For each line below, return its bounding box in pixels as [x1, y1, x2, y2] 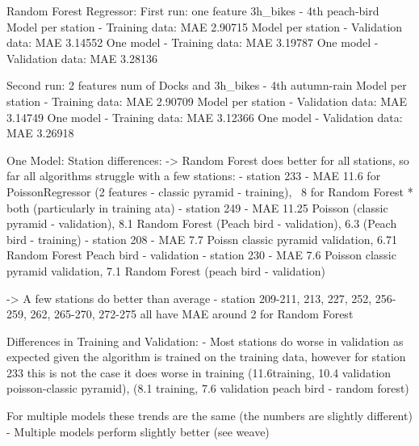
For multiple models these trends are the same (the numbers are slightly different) [6, 407, 413, 424]
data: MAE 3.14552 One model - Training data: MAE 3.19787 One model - [6, 34, 379, 51]
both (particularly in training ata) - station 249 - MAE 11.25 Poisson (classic [6, 199, 388, 216]
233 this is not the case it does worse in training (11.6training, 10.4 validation [6, 364, 392, 381]
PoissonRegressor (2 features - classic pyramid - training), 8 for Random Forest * [6, 183, 413, 200]
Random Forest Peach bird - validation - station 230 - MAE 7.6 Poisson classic [6, 246, 396, 263]
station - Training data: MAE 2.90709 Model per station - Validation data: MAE [6, 92, 408, 109]
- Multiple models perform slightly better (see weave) [6, 423, 270, 440]
